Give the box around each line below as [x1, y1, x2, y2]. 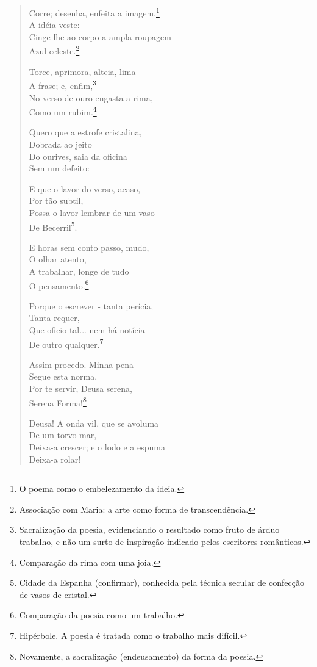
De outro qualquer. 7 [29, 336, 104, 350]
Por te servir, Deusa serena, [29, 382, 132, 395]
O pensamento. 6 [29, 277, 89, 292]
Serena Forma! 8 [29, 394, 87, 409]
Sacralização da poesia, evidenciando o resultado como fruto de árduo [19, 523, 280, 536]
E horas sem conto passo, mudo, [29, 240, 149, 253]
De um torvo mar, [29, 428, 97, 441]
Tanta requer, [29, 311, 80, 324]
